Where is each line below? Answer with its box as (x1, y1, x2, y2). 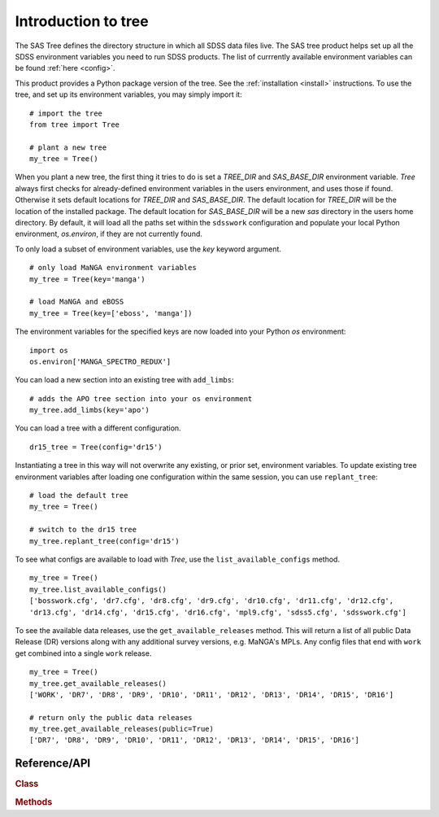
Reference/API (15, 757, 91, 771)
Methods (15, 796, 53, 807)
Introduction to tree (15, 12, 150, 30)
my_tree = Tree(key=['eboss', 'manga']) (29, 308, 193, 317)
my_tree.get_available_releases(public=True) (29, 724, 215, 734)
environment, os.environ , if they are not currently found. (15, 229, 203, 239)
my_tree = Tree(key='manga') (29, 274, 146, 284)
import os (29, 346, 68, 355)
